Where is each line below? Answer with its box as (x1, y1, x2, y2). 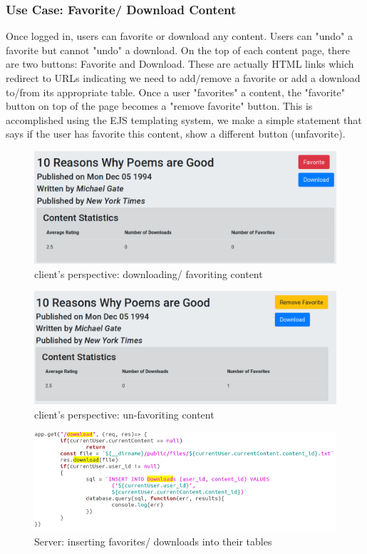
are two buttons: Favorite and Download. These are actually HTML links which (6, 56, 354, 71)
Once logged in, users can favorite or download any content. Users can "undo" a (6, 29, 353, 43)
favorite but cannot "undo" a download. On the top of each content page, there (6, 42, 351, 57)
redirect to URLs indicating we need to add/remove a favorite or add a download (6, 71, 361, 85)
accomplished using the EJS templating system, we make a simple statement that (6, 112, 362, 127)
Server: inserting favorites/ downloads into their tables (34, 533, 272, 548)
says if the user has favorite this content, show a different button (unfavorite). (6, 126, 346, 141)
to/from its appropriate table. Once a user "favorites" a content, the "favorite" (6, 84, 346, 99)
